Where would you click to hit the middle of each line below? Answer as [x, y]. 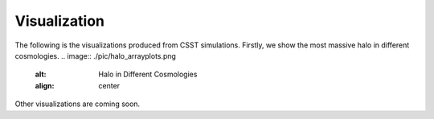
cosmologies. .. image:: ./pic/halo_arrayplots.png [96, 55]
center [109, 85]
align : [45, 85]
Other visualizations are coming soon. [78, 104]
